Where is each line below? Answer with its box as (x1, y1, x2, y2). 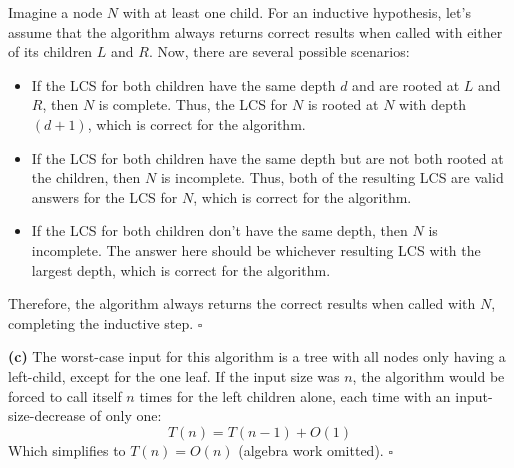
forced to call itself (8, 385, 122, 406)
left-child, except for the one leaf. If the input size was (8, 365, 340, 386)
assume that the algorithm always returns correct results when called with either (8, 21, 503, 42)
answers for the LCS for (31, 186, 178, 207)
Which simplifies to (8, 439, 126, 460)
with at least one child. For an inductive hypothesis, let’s (122, 2, 471, 22)
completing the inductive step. (8, 312, 194, 333)
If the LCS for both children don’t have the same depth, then (31, 220, 408, 241)
